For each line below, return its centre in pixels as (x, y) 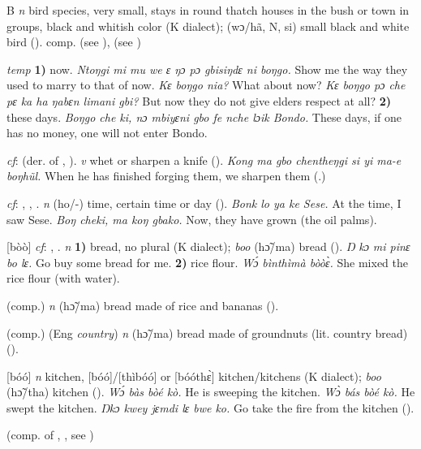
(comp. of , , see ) (50, 435)
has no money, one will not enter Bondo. (107, 133)
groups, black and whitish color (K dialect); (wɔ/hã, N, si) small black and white (208, 26)
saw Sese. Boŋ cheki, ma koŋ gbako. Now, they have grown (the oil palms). (192, 219)
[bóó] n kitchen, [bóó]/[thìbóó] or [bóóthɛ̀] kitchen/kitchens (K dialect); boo (194, 376)
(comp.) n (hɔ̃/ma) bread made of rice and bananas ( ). (143, 305)
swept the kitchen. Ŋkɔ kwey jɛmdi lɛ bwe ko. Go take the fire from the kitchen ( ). (210, 407)
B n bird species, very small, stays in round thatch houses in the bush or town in (208, 10)
